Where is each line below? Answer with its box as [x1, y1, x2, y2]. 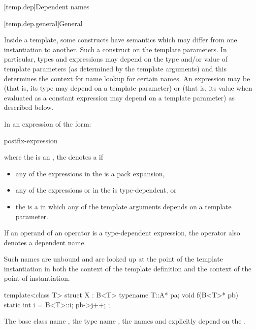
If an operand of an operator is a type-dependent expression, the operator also [4, 228, 240, 238]
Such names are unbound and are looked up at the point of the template [4, 254, 223, 264]
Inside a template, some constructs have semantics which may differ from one [4, 34, 237, 45]
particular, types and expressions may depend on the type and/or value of [4, 54, 227, 64]
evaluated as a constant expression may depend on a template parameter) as [4, 92, 235, 102]
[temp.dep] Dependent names [4, 1, 90, 11]
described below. [4, 102, 54, 112]
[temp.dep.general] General [4, 18, 83, 28]
